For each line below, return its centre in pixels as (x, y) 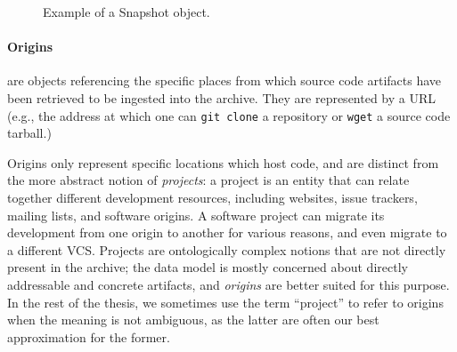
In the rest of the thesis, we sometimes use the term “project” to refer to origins (225, 302)
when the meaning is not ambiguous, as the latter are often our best (193, 320)
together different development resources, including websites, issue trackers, (212, 198)
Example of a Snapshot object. (126, 12)
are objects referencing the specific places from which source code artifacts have (224, 80)
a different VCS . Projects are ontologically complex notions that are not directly (227, 249)
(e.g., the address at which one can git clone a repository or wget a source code (229, 115)
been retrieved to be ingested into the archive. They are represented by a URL (222, 97)
